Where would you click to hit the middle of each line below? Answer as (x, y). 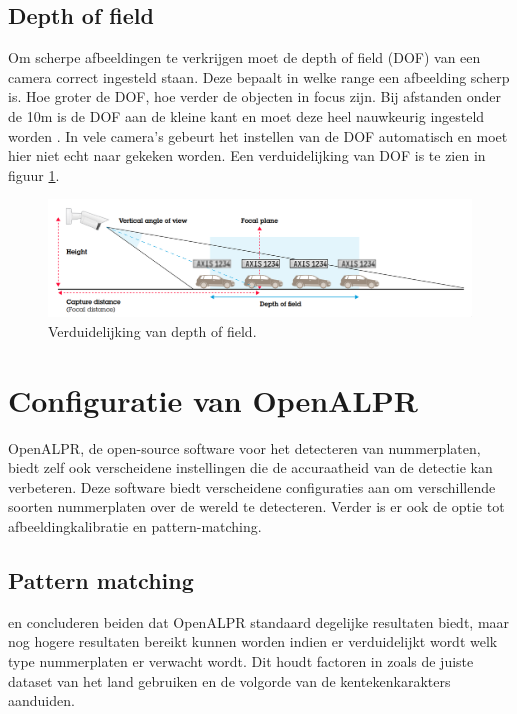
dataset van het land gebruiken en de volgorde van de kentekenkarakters (229, 680)
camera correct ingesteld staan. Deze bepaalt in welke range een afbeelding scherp (259, 76)
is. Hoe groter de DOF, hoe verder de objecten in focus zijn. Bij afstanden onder (254, 96)
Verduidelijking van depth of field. (152, 330)
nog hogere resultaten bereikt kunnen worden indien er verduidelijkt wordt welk (253, 641)
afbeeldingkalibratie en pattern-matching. (135, 526)
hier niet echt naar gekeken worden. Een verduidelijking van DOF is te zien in (247, 155)
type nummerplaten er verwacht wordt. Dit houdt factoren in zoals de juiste (241, 661)
